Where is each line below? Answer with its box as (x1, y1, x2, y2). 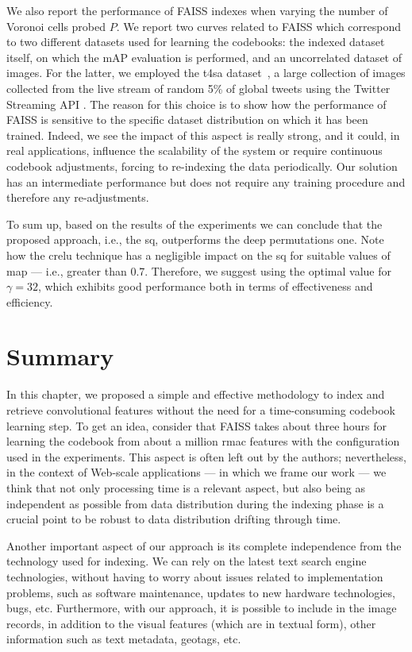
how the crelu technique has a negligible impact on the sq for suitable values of (6, 246, 391, 263)
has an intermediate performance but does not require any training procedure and (6, 173, 406, 190)
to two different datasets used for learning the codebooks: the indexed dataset (6, 33, 385, 50)
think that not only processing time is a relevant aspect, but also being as (6, 479, 366, 496)
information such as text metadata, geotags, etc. (6, 631, 241, 647)
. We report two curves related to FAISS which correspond (116, 17, 402, 34)
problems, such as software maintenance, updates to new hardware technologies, (6, 584, 395, 600)
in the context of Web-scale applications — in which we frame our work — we (6, 464, 387, 480)
